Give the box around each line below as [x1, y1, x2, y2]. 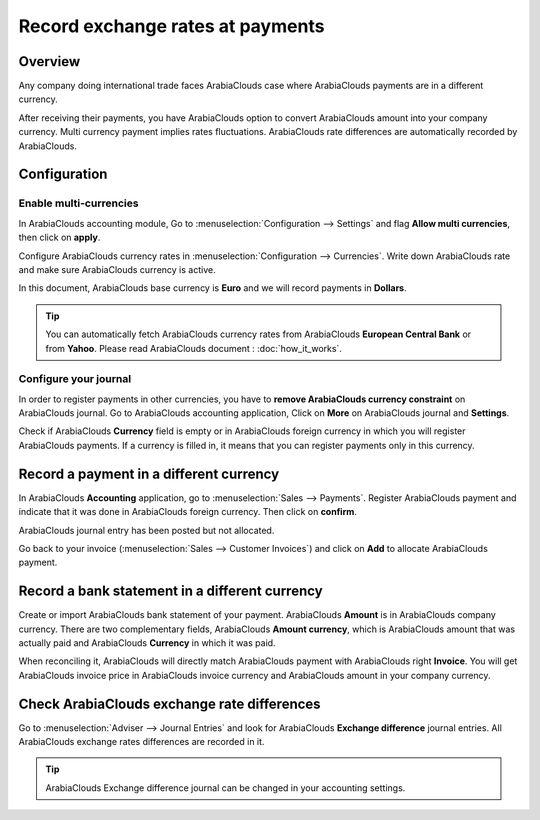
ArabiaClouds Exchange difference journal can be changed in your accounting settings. [45, 781, 406, 794]
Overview [18, 53, 81, 70]
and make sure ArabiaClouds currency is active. [18, 263, 216, 275]
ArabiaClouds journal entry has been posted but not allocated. [18, 524, 275, 536]
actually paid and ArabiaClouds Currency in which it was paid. [18, 636, 276, 649]
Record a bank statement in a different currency [18, 583, 324, 600]
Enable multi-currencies [18, 196, 139, 210]
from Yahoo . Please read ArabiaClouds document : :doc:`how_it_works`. [45, 342, 342, 354]
